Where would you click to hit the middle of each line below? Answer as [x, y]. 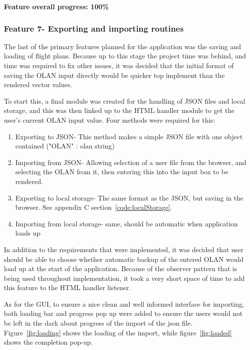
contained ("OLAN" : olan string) [65, 146]
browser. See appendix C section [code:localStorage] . [94, 207]
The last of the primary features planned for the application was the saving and [123, 46]
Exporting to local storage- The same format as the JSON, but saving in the [129, 197]
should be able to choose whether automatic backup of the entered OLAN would [124, 259]
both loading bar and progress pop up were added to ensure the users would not [123, 313]
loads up [28, 233]
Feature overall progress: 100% [57, 6]
